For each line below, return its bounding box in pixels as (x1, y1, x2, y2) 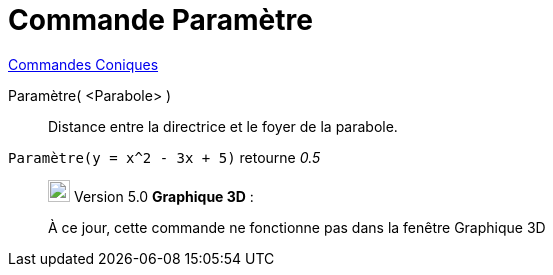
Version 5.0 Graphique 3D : (73, 187, 254, 205)
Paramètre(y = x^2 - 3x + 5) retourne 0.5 (8, 148, 321, 166)
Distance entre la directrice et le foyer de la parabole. (48, 117, 398, 135)
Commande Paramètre (8, 3, 313, 37)
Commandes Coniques (8, 55, 159, 73)
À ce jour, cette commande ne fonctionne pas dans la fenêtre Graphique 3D (48, 218, 546, 236)
